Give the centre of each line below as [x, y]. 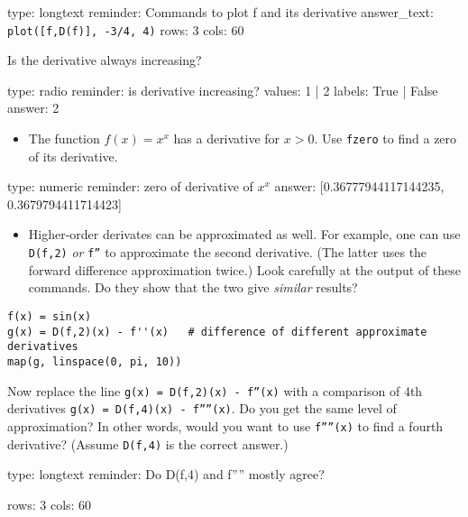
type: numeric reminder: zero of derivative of [130, 186]
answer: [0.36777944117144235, [359, 186]
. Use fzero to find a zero [385, 138]
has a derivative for [227, 138]
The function [64, 138]
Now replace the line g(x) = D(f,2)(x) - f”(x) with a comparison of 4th [215, 390]
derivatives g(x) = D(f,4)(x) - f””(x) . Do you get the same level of [202, 408]
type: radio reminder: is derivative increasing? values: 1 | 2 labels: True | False [223, 90]
